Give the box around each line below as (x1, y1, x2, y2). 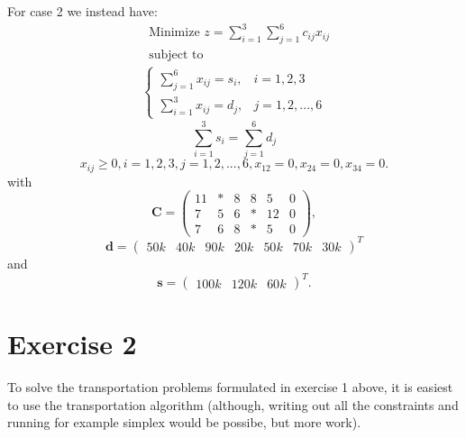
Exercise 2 (7, 325, 137, 362)
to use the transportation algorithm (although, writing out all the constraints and (7, 395, 459, 414)
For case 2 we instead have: (7, 2, 158, 20)
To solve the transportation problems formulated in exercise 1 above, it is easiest (7, 378, 453, 397)
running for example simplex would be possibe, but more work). (7, 413, 361, 432)
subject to (149, 48, 204, 61)
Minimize (149, 26, 200, 40)
